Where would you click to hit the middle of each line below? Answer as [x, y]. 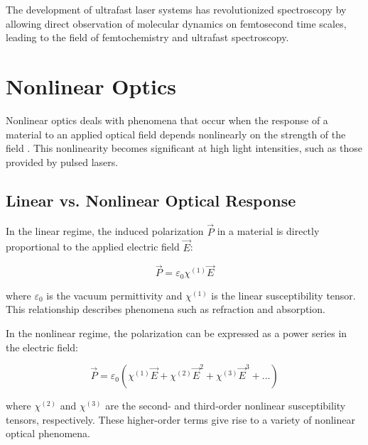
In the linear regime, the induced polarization [105, 231]
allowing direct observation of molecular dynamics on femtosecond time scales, [176, 23]
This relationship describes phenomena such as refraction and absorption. [166, 309]
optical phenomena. [48, 433]
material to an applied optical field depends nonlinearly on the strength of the [176, 134]
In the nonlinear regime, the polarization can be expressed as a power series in [177, 333]
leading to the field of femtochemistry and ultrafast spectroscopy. [147, 37]
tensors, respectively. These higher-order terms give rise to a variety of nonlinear [180, 419]
